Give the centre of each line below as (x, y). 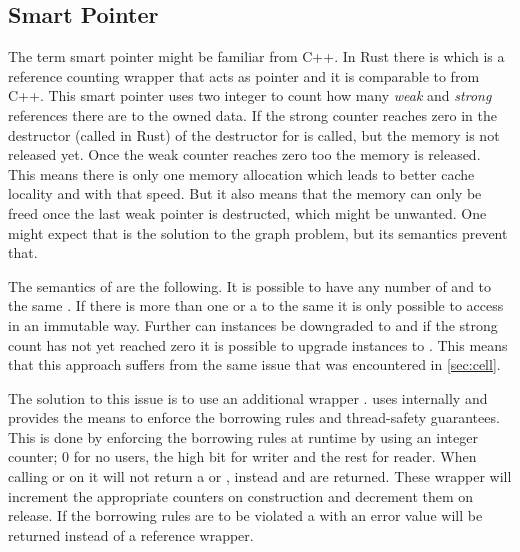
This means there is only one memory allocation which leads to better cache (241, 173)
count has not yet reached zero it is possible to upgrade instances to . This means (258, 344)
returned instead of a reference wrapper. (131, 534)
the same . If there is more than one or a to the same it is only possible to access (256, 305)
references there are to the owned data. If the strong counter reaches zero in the (252, 114)
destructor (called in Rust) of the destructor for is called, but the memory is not (254, 134)
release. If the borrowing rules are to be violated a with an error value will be (245, 515)
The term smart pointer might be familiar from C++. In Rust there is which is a (256, 56)
